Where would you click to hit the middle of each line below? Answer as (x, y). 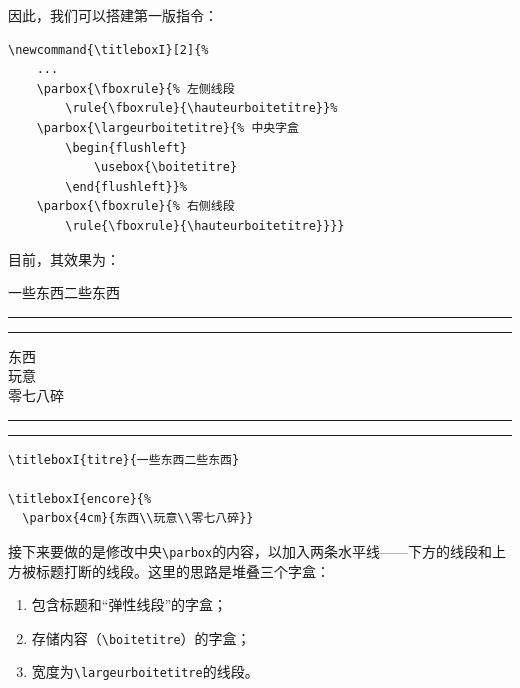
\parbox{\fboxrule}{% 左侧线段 (135, 88)
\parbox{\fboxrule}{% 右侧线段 (135, 206)
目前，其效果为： (64, 258)
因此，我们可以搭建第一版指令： (113, 15)
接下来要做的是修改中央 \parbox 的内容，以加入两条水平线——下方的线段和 (250, 550)
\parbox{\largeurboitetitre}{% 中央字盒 (167, 127)
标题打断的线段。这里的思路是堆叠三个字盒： (182, 570)
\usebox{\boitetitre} (165, 167)
